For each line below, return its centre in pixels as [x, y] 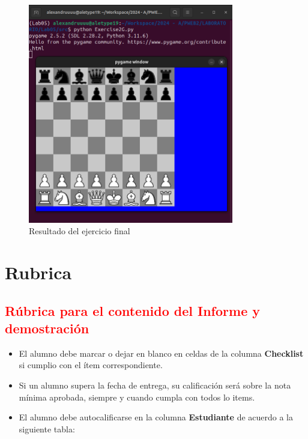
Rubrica [38, 272]
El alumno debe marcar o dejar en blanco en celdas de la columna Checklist [161, 353]
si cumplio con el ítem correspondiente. [91, 365]
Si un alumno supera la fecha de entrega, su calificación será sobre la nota [155, 385]
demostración [47, 328]
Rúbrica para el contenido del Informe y [132, 310]
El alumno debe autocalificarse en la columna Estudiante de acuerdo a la [156, 417]
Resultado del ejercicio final [80, 231]
